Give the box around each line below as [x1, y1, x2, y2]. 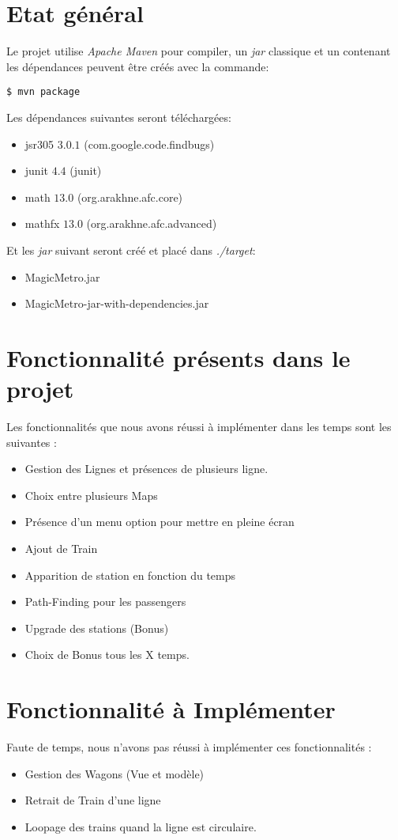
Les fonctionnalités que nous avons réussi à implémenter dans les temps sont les [6, 418, 392, 435]
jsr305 [24, 135, 54, 152]
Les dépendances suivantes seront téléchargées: [6, 108, 231, 125]
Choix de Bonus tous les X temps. [24, 646, 190, 663]
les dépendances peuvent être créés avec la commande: [6, 58, 269, 74]
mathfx [24, 215, 60, 232]
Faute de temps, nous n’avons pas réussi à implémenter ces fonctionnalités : [6, 739, 372, 755]
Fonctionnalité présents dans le [6, 341, 351, 373]
